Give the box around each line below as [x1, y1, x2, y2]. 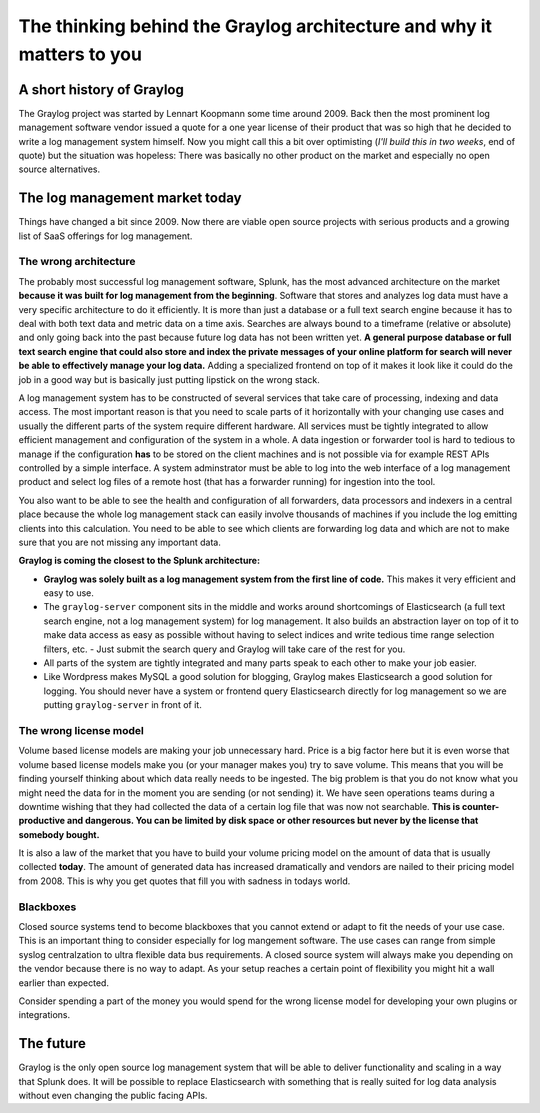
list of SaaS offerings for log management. [18, 230, 193, 242]
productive [18, 815, 65, 827]
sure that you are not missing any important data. [18, 536, 222, 548]
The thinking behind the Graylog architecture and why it [18, 15, 493, 37]
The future [18, 1035, 87, 1052]
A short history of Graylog [18, 81, 184, 98]
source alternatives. [18, 163, 101, 175]
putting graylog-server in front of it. [43, 699, 202, 711]
